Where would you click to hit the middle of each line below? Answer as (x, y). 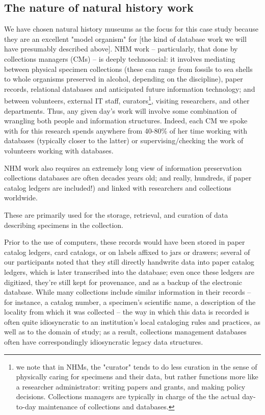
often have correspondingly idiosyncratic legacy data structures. (104, 342)
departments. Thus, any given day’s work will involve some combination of (121, 110)
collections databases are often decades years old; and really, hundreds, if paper (128, 178)
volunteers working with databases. (59, 150)
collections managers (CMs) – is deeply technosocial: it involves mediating (120, 58)
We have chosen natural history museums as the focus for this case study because (131, 29)
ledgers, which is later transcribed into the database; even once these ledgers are (129, 271)
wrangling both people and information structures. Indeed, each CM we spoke (126, 121)
